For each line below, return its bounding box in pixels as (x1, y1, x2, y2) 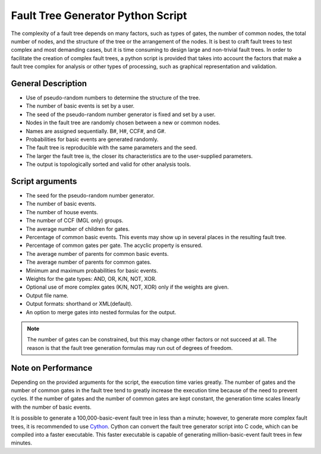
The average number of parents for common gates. (26, 259, 152, 266)
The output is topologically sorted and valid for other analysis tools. (26, 161, 191, 168)
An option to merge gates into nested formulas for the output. (26, 308, 177, 315)
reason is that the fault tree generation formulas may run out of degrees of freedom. (27, 344, 233, 351)
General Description (11, 78, 87, 89)
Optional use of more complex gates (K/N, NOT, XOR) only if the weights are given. (26, 283, 229, 291)
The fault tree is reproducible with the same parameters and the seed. (26, 144, 197, 151)
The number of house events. (26, 208, 98, 215)
